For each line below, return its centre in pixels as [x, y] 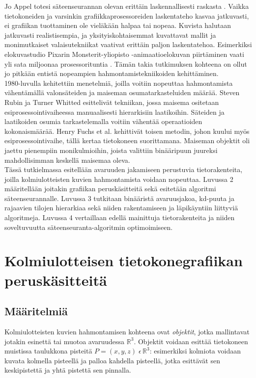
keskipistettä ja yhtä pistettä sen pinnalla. [68, 370]
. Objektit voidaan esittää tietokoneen [191, 341]
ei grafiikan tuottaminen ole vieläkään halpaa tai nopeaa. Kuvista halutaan [118, 25]
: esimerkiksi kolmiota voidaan [195, 351]
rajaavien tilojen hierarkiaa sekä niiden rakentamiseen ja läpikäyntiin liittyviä [121, 208]
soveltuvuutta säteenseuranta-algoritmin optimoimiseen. [89, 227]
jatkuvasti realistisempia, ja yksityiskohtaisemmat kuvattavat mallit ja [110, 35]
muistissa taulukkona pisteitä [48, 351]
